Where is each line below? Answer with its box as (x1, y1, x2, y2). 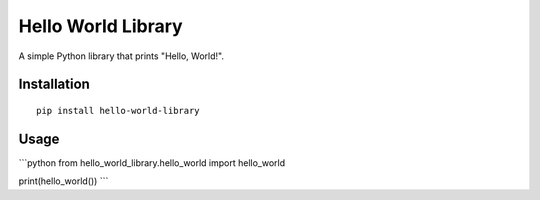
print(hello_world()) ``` (18, 175, 109, 187)
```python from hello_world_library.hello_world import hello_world (18, 156, 286, 169)
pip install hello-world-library (36, 105, 200, 116)
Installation (18, 76, 90, 93)
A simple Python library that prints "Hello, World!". (18, 50, 225, 62)
